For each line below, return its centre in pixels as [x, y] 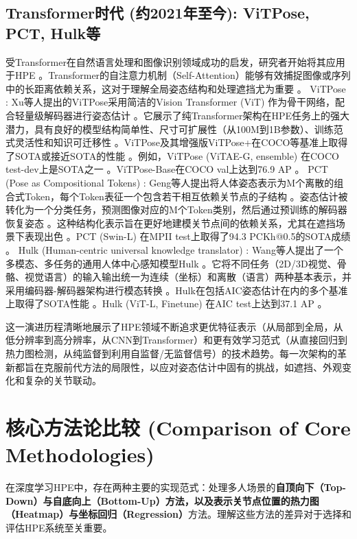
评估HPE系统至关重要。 [59, 527]
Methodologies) [80, 454]
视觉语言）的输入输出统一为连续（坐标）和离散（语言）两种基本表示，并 [188, 277]
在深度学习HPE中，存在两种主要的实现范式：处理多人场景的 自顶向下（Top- [176, 487]
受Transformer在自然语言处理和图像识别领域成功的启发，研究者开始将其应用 [175, 61]
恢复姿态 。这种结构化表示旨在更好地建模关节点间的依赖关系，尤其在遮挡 [171, 223]
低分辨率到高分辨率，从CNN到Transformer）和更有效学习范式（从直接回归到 [176, 340]
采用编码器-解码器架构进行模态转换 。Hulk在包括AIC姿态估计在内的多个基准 [177, 290]
